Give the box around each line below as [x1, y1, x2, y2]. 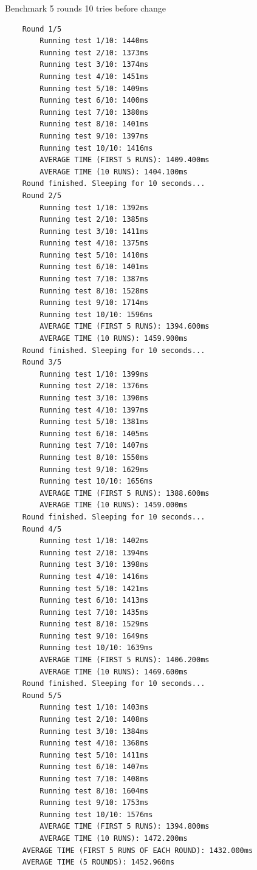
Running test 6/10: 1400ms [39, 96, 149, 105]
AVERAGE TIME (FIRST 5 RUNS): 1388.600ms [39, 488, 210, 498]
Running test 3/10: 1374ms [39, 60, 149, 69]
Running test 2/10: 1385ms [39, 215, 149, 224]
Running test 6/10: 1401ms [39, 262, 149, 272]
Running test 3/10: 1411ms [39, 227, 149, 236]
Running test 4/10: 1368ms [39, 739, 149, 748]
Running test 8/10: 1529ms [39, 620, 149, 629]
